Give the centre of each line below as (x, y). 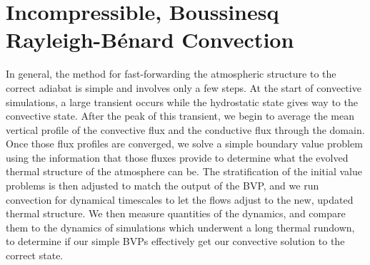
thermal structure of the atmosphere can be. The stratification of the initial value (184, 171)
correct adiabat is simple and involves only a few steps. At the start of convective (184, 87)
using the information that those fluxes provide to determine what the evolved (177, 157)
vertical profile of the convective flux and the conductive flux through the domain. (185, 129)
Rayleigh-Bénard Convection (150, 40)
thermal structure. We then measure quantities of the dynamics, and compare (176, 213)
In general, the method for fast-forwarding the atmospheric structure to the (171, 74)
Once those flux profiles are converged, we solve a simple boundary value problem (184, 144)
